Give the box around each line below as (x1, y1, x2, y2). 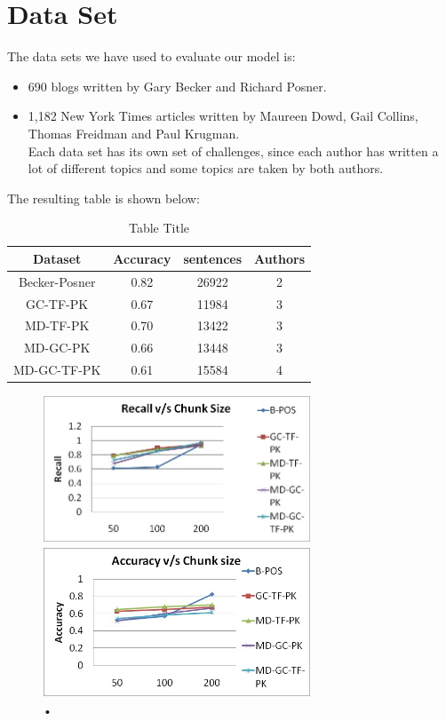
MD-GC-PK (23, 338, 91, 357)
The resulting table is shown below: (7, 188, 200, 207)
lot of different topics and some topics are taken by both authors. (28, 159, 384, 178)
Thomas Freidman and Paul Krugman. (28, 123, 240, 142)
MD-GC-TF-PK (13, 360, 101, 379)
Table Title (128, 218, 190, 237)
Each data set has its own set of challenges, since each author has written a (28, 141, 439, 160)
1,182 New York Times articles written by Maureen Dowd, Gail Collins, (28, 107, 418, 125)
